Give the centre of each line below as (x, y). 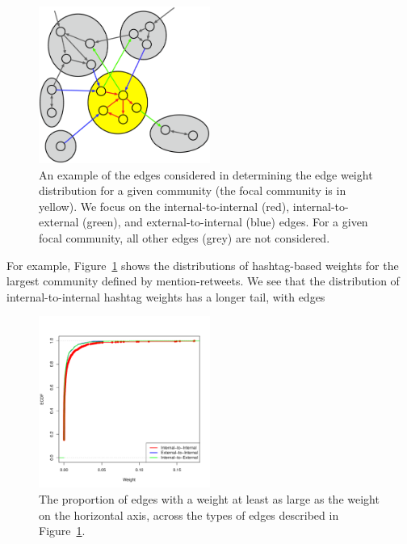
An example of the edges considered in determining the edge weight (206, 174)
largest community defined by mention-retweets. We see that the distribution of (203, 281)
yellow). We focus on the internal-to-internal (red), (164, 206)
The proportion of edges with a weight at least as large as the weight (209, 498)
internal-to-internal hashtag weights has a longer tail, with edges (166, 296)
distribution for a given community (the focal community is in (193, 190)
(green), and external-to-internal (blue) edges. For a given (225, 222)
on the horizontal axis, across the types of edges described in (189, 514)
